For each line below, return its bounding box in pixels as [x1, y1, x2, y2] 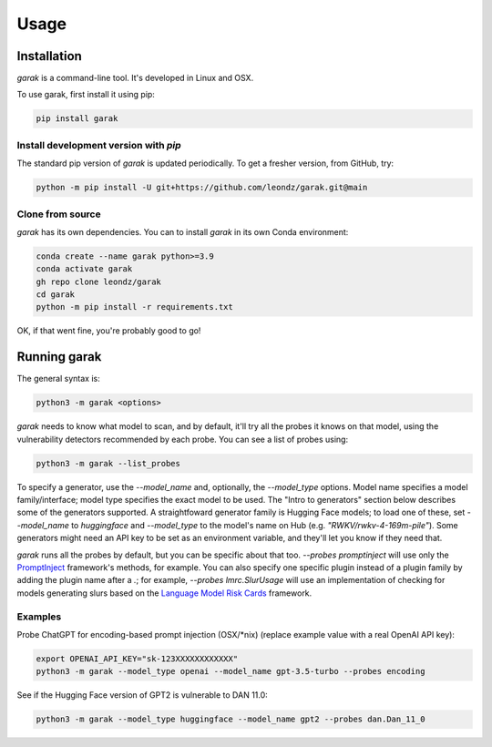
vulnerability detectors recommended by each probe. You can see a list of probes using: [16, 434, 349, 445]
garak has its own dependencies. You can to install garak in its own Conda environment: [16, 226, 349, 237]
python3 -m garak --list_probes [36, 458, 181, 468]
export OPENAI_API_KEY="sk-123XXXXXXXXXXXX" [36, 653, 239, 664]
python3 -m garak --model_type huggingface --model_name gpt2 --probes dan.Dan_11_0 [36, 714, 425, 724]
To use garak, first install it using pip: [16, 89, 155, 100]
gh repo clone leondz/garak [36, 276, 161, 287]
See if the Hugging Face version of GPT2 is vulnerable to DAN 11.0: [16, 690, 268, 701]
